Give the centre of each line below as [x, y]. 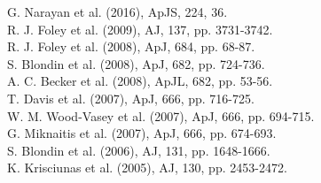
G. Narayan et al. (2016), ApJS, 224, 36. [117, 11]
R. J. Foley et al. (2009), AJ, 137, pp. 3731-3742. [140, 29]
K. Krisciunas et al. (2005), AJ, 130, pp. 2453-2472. [147, 168]
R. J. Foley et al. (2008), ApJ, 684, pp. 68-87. [131, 46]
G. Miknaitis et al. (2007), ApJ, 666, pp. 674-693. [142, 133]
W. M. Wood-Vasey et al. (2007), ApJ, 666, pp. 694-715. [161, 115]
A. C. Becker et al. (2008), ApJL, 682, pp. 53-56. [140, 81]
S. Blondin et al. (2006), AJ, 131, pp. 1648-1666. [139, 150]
